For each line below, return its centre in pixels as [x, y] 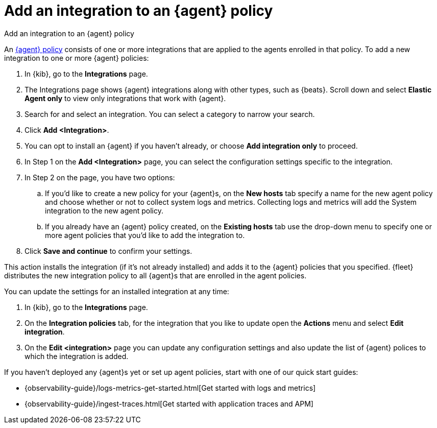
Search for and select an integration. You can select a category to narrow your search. [170, 114]
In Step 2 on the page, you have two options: [100, 177]
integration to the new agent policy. [104, 210]
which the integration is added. [77, 356]
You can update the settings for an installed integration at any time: [117, 291]
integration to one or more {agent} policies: [77, 58]
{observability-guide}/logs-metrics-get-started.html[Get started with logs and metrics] [170, 388]
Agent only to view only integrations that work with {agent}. [125, 98]
